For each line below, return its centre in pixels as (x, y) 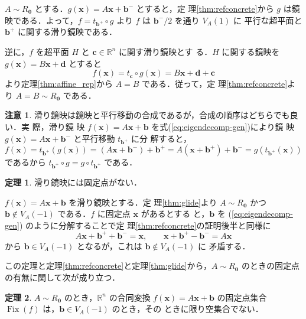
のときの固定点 (270, 266)
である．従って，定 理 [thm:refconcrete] (215, 84)
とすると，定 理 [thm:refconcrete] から (205, 8)
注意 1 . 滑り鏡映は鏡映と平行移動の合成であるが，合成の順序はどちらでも (147, 115)
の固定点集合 (242, 297)
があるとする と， (175, 214)
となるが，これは (110, 245)
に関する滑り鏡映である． (67, 32)
